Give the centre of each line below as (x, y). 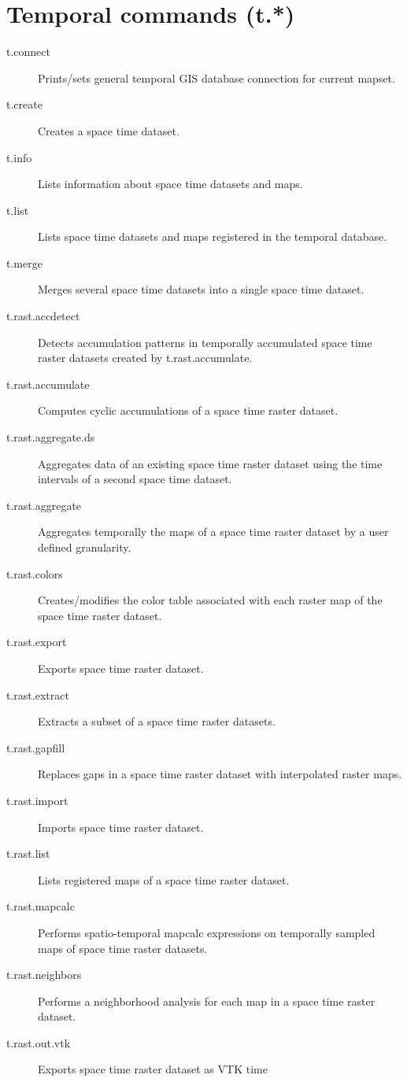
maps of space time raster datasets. (123, 948)
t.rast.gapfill (36, 747)
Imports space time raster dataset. (121, 827)
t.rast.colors (35, 573)
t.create (24, 104)
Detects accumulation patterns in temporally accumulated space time (205, 342)
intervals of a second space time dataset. (135, 479)
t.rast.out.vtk (39, 1042)
